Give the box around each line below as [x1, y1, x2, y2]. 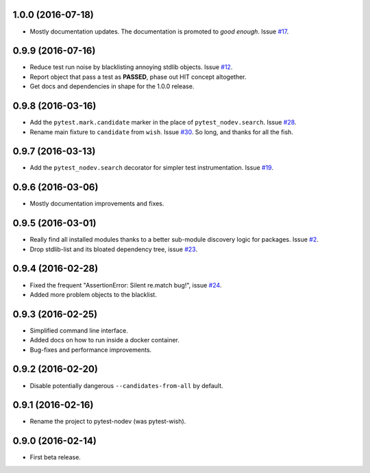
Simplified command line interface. [29, 326, 128, 335]
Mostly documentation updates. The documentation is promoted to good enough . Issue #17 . [29, 27, 289, 36]
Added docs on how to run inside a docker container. [29, 336, 180, 344]
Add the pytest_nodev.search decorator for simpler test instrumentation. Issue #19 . [29, 164, 274, 172]
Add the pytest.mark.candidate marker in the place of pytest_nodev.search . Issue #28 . [29, 118, 297, 127]
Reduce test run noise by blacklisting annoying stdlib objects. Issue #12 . [29, 63, 233, 71]
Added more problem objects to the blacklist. [29, 290, 157, 298]
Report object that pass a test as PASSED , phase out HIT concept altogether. [29, 73, 247, 81]
